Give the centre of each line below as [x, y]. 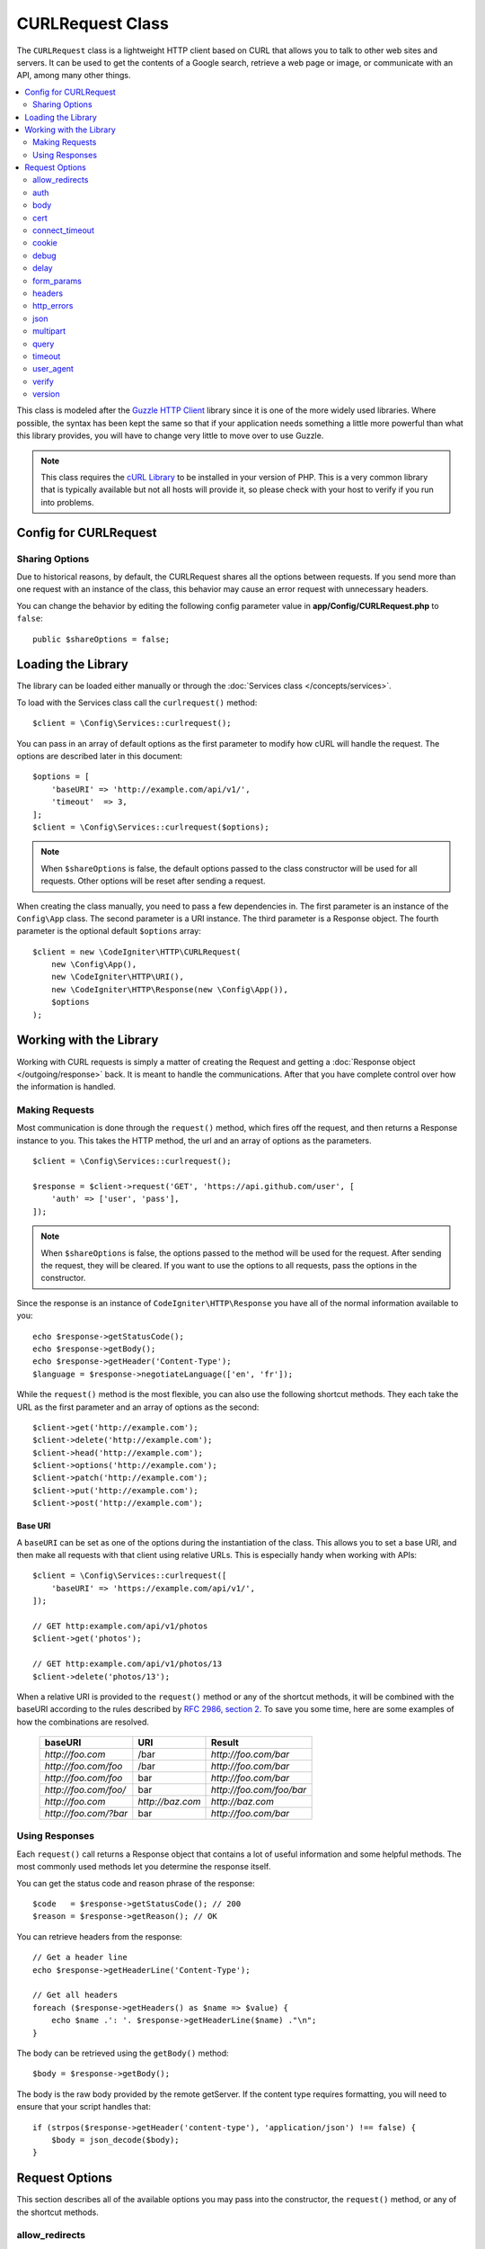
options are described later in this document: [100, 757]
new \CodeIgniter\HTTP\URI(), [117, 977]
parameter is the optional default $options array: [109, 931]
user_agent [53, 369]
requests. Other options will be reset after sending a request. [153, 881]
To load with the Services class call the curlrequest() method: [137, 703]
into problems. [67, 502]
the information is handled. [66, 1087]
